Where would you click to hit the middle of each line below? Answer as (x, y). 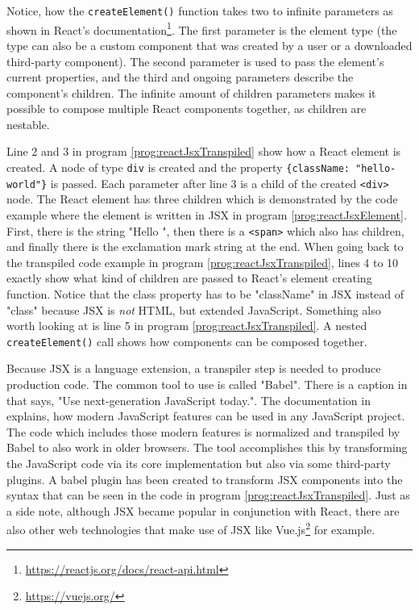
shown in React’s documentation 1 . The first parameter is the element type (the (202, 28)
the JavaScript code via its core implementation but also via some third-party (199, 463)
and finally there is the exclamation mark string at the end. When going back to (205, 247)
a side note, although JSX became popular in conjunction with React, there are (203, 510)
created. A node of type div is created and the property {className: (178, 167)
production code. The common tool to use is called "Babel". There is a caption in (207, 384)
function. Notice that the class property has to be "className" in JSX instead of (205, 294)
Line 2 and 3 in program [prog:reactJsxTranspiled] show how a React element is (204, 151)
